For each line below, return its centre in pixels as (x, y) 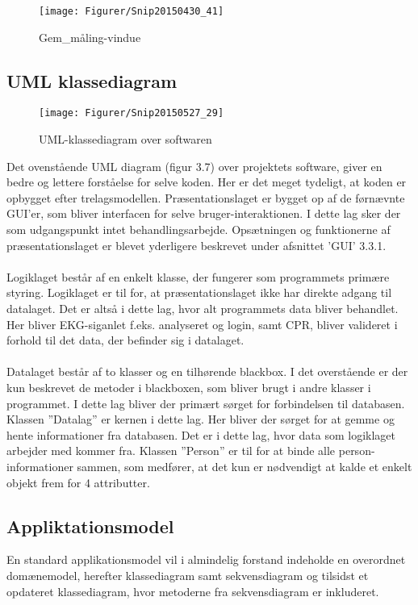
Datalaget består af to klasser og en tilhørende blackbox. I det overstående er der (207, 371)
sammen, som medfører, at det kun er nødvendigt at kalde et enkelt (245, 466)
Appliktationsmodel (90, 526)
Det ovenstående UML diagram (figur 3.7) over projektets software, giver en (194, 166)
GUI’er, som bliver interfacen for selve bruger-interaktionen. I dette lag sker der (204, 213)
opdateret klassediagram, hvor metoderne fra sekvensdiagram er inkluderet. (193, 591)
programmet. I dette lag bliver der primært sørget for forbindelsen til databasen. (206, 403)
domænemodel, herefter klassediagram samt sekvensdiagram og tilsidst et (188, 575)
